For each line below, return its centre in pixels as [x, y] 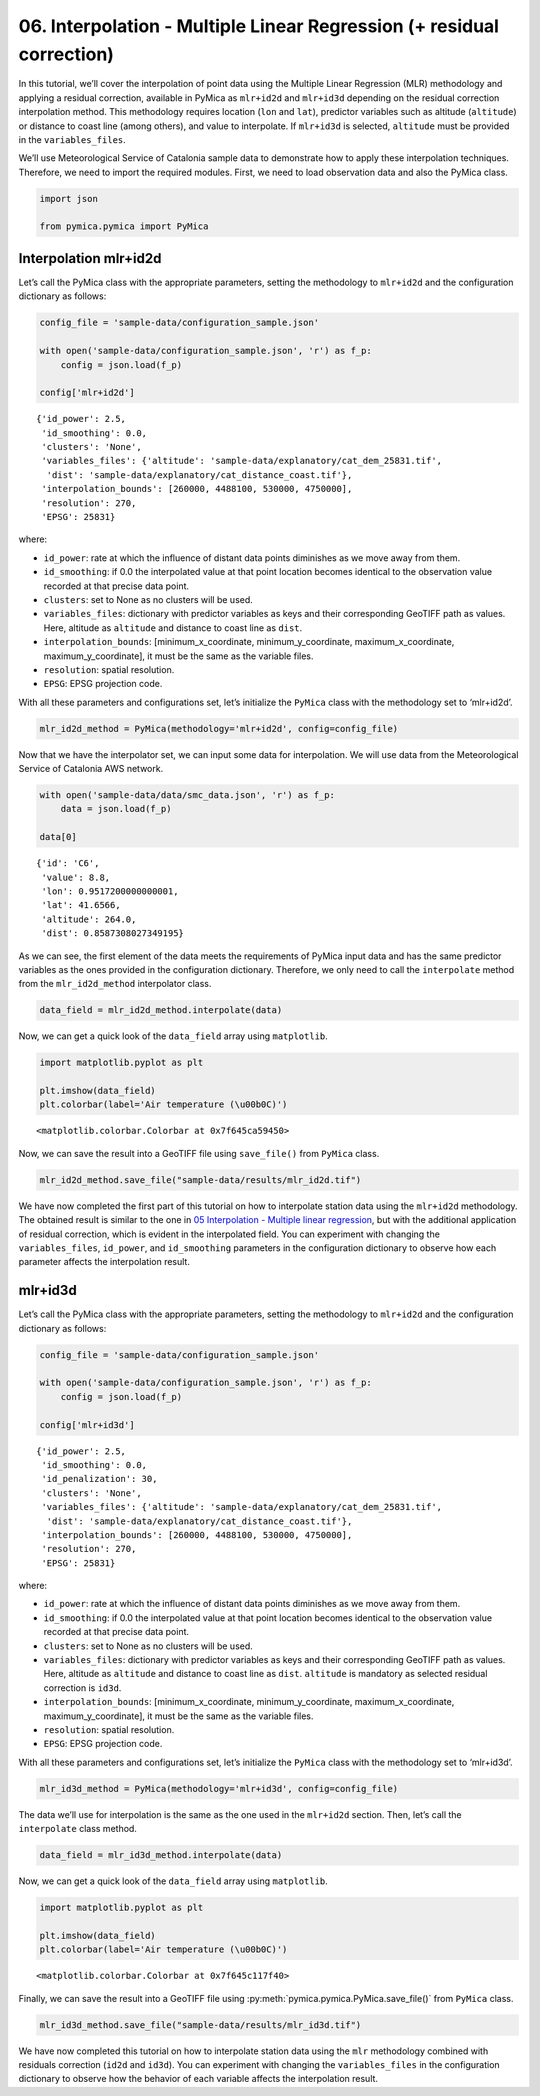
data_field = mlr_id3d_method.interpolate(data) [161, 1855]
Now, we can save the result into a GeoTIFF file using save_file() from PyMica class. [199, 1153]
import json [69, 198]
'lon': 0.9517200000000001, [110, 891]
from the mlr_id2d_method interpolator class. [115, 984]
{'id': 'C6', [68, 863]
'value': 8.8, [76, 877]
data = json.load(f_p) [116, 809]
